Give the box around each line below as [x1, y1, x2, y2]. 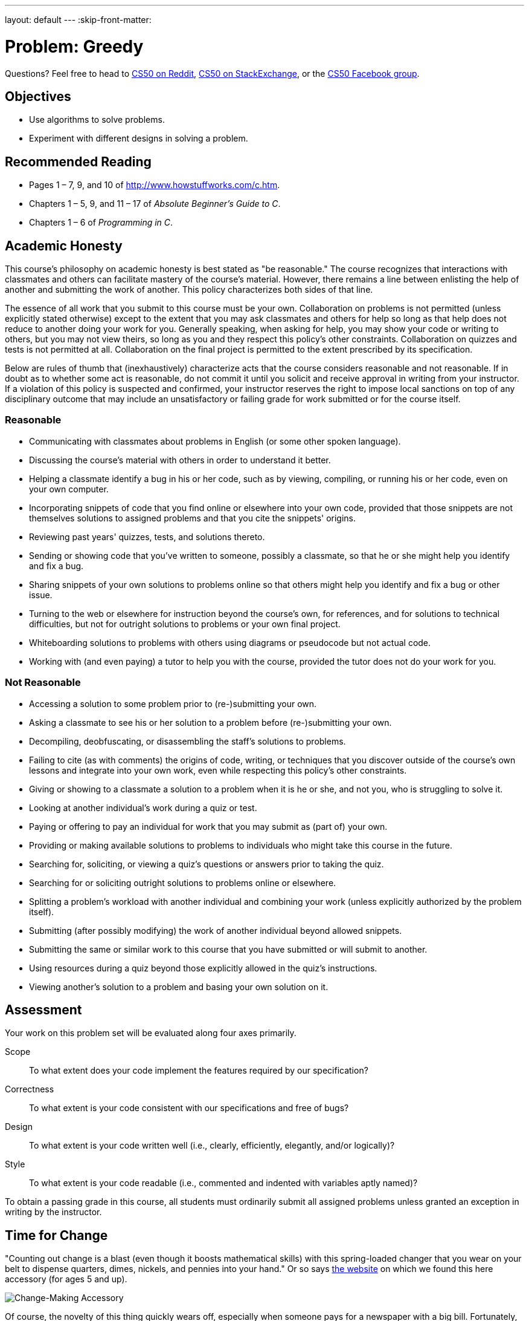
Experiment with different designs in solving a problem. [29, 133, 248, 144]
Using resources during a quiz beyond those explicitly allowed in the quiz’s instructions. [29, 962, 377, 973]
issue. [29, 589, 53, 600]
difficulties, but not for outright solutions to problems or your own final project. [29, 618, 341, 629]
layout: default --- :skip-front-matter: [5, 15, 152, 25]
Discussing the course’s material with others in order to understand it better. [29, 454, 331, 465]
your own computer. [29, 483, 109, 494]
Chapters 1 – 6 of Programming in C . [29, 217, 173, 228]
